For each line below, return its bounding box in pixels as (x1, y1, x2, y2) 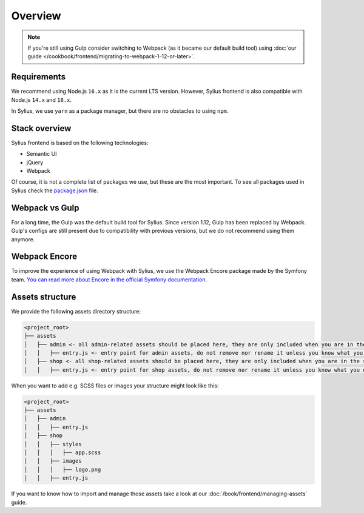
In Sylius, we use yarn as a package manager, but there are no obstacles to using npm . (11, 107, 229, 115)
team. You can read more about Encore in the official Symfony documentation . (11, 276, 207, 283)
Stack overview (11, 123, 72, 133)
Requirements (11, 72, 66, 82)
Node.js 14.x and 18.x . (11, 96, 72, 103)
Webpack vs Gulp (11, 203, 79, 213)
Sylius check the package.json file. (11, 187, 98, 194)
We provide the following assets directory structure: (11, 307, 141, 315)
